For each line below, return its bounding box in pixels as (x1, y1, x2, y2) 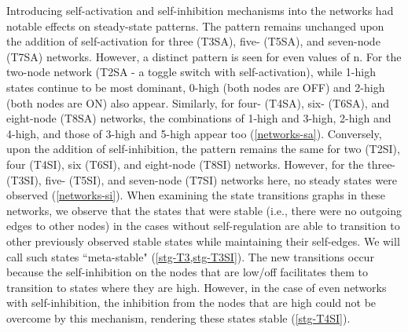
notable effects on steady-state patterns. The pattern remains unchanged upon (6, 17, 384, 34)
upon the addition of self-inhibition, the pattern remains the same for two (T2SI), (6, 140, 400, 157)
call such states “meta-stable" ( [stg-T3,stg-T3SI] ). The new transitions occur (6, 248, 374, 265)
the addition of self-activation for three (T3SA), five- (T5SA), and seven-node (6, 33, 380, 49)
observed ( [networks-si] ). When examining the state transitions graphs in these (6, 187, 385, 203)
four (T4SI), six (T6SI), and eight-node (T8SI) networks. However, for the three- (6, 155, 396, 172)
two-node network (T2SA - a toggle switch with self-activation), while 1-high (6, 64, 376, 80)
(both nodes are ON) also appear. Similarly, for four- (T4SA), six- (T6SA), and (6, 94, 389, 111)
